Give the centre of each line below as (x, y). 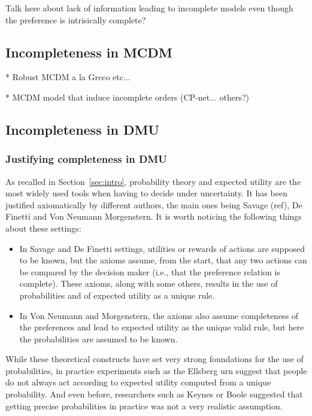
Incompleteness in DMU (82, 129)
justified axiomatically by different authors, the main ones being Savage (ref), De (154, 204)
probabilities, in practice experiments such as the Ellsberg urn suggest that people (156, 370)
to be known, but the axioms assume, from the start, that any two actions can (163, 260)
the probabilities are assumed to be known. (99, 338)
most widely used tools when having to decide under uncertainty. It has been (146, 193)
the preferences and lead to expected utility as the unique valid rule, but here (162, 327)
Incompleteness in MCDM (89, 52)
